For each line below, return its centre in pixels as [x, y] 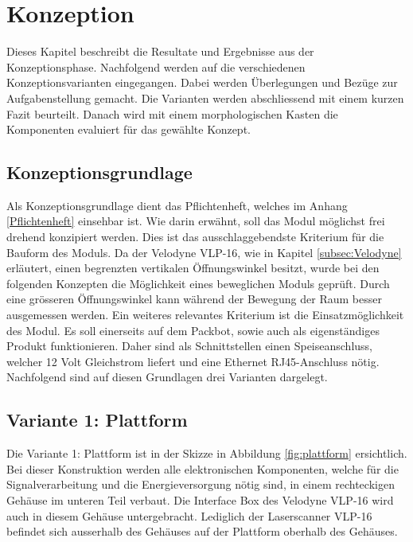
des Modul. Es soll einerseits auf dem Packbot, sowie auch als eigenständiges [193, 330]
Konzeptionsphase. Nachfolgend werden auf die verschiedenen [156, 66]
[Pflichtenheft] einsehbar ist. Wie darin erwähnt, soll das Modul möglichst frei [196, 221]
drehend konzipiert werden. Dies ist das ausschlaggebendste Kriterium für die [195, 237]
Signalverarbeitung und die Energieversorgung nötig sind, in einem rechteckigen [201, 484]
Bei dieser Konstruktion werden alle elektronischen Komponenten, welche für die [203, 468]
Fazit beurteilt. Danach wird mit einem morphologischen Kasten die [172, 113]
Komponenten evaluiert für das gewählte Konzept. [129, 129]
